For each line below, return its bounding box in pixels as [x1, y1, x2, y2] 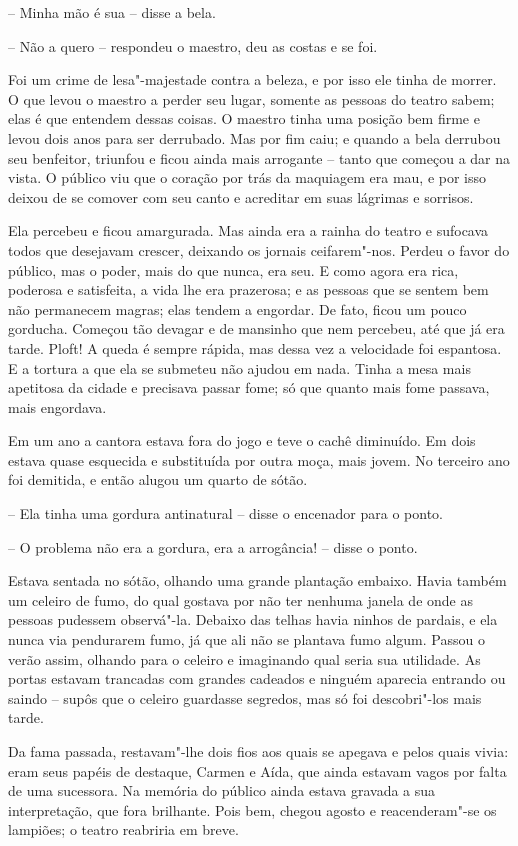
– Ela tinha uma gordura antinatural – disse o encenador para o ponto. [8, 503, 443, 524]
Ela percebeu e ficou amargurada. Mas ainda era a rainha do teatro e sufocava [8, 220, 489, 241]
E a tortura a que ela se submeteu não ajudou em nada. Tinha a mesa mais [8, 357, 471, 378]
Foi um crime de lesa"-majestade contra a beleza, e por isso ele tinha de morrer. [8, 69, 497, 90]
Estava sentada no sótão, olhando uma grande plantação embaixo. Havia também [8, 570, 507, 591]
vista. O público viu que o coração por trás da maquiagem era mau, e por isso [8, 167, 487, 188]
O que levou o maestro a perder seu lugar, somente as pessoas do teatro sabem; [8, 88, 495, 109]
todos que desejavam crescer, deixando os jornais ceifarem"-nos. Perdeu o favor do [8, 239, 510, 260]
